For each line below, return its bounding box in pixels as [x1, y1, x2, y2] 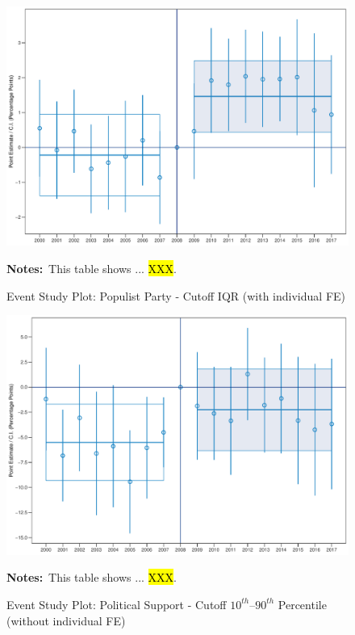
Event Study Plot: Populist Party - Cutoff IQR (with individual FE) [6, 287, 345, 304]
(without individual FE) [6, 612, 126, 629]
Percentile [278, 595, 327, 612]
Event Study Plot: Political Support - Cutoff [6, 595, 227, 612]
